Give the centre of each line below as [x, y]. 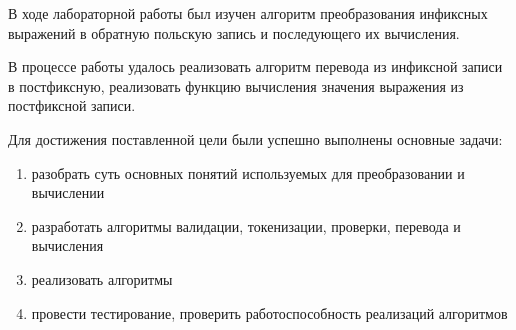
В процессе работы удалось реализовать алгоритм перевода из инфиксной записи [255, 66]
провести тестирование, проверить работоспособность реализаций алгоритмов [269, 312]
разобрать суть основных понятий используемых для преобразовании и [248, 172]
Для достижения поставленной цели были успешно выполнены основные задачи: [255, 138]
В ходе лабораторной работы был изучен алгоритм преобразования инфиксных [248, 13]
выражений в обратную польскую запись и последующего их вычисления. [234, 32]
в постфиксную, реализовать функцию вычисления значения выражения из [236, 85]
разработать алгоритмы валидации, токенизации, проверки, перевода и [246, 225]
